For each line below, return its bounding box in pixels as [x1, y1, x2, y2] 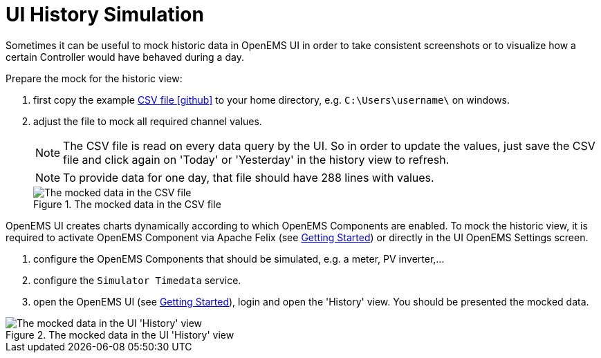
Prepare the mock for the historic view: [6, 72, 183, 84]
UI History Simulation [6, 3, 204, 26]
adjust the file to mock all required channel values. [33, 115, 262, 127]
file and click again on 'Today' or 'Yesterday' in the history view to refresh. [63, 152, 450, 167]
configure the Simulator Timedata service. [33, 274, 241, 286]
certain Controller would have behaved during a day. [6, 50, 244, 63]
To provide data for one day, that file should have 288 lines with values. [63, 170, 434, 185]
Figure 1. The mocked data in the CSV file [33, 198, 221, 210]
